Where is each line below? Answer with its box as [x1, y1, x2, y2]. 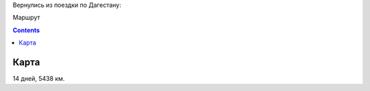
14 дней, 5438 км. [12, 75, 65, 83]
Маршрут [12, 14, 40, 22]
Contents [12, 26, 40, 34]
